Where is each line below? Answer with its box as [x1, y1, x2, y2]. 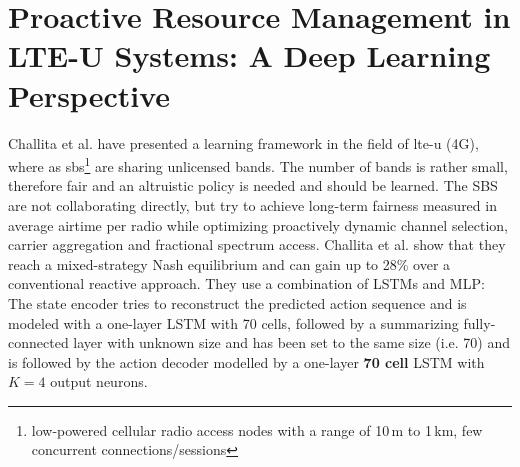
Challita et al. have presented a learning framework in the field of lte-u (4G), [8, 132, 479, 153]
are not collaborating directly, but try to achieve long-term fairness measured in [8, 194, 497, 215]
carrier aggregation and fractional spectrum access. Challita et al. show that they [8, 234, 506, 255]
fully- [463, 312, 496, 333]
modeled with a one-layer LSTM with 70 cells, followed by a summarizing [8, 312, 459, 333]
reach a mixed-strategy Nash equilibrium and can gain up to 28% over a [8, 253, 451, 274]
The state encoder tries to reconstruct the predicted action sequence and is [8, 292, 467, 313]
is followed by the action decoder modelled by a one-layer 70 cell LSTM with [8, 351, 485, 372]
